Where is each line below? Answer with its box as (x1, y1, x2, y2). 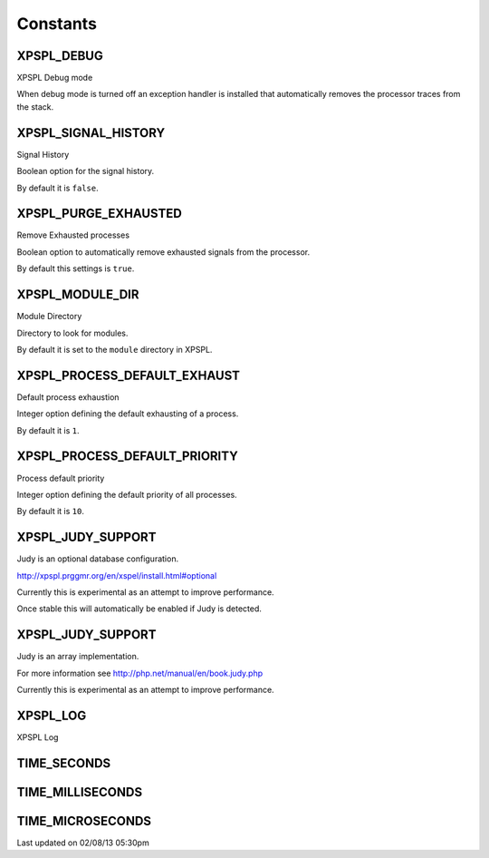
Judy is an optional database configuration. (16, 553, 179, 564)
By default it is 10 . (16, 506, 85, 517)
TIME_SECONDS (16, 756, 111, 771)
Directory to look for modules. (16, 327, 129, 338)
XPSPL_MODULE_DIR (16, 287, 139, 303)
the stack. (16, 101, 54, 112)
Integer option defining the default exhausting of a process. (16, 408, 239, 419)
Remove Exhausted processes (16, 229, 130, 240)
